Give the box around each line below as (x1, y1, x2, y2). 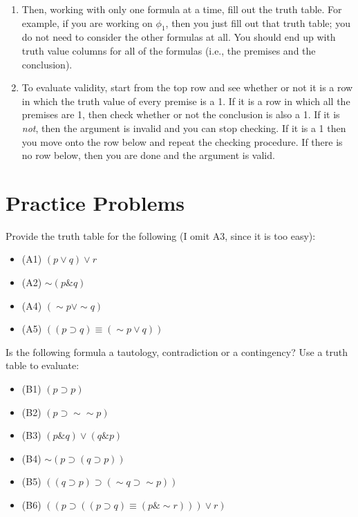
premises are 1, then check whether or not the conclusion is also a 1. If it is (21, 107, 340, 122)
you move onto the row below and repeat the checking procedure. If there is (21, 134, 343, 149)
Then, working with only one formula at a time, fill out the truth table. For (21, 2, 342, 16)
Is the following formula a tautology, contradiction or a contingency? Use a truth (6, 344, 348, 359)
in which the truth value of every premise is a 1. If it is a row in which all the (21, 93, 350, 108)
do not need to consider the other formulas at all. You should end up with (21, 30, 336, 44)
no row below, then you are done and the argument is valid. (21, 148, 275, 162)
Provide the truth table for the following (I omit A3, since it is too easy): (6, 228, 316, 243)
